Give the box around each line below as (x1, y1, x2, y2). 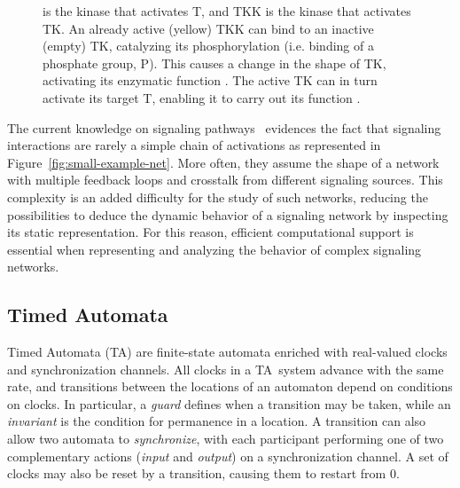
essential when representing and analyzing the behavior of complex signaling (7, 240, 422, 258)
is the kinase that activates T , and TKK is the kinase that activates (43, 2, 411, 20)
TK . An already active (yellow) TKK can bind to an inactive (43, 19, 374, 37)
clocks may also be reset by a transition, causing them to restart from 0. (7, 464, 400, 483)
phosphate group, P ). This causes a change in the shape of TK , (43, 53, 386, 72)
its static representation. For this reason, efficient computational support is (7, 223, 414, 241)
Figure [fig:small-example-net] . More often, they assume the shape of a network (7, 153, 440, 171)
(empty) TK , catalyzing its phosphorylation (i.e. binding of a (43, 36, 374, 55)
